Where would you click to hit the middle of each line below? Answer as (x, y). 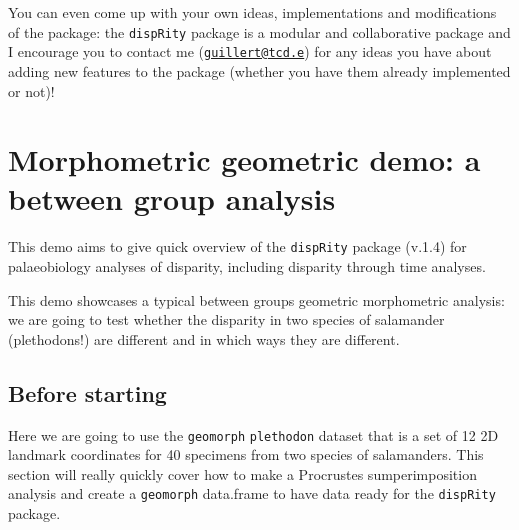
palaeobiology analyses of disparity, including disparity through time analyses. (247, 266)
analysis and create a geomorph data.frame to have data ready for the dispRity (252, 493)
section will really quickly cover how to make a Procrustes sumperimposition (242, 473)
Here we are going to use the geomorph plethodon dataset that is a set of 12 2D (253, 434)
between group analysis (172, 198)
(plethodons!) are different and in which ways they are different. (204, 338)
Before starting (87, 392)
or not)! (31, 90)
